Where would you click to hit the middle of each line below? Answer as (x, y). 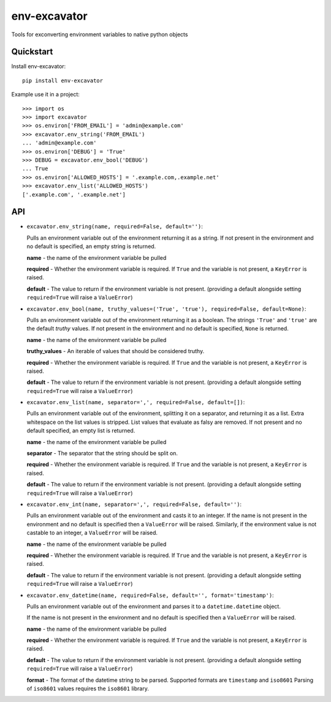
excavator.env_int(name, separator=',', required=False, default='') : (134, 504)
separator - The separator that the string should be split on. (102, 453)
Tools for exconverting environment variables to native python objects (100, 34)
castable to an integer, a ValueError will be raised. (92, 533)
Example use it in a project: (45, 95)
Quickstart (32, 52)
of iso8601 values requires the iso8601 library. (88, 688)
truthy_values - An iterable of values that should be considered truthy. (116, 351)
